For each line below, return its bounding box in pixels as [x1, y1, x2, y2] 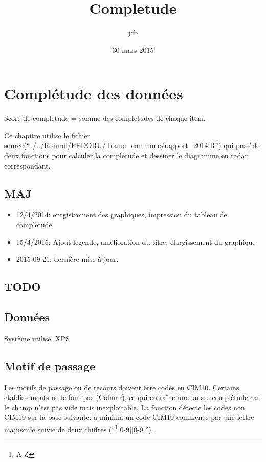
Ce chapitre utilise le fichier [4, 130, 91, 140]
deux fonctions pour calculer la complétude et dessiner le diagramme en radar [4, 150, 248, 161]
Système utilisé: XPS [4, 332, 70, 343]
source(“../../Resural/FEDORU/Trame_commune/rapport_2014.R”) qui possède [4, 140, 260, 151]
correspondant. [4, 160, 51, 171]
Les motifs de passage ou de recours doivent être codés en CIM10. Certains [4, 382, 239, 392]
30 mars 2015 [112, 44, 154, 55]
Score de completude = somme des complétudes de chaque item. [4, 113, 206, 123]
